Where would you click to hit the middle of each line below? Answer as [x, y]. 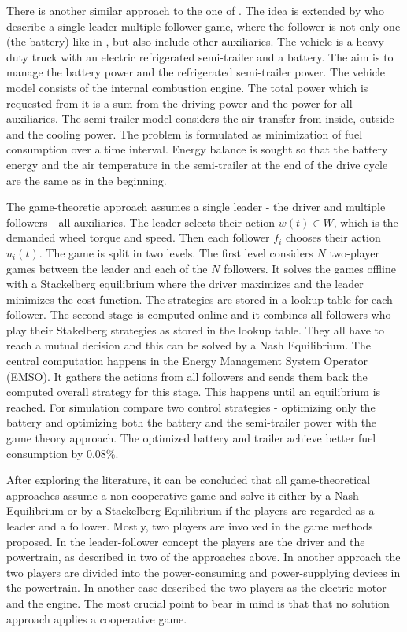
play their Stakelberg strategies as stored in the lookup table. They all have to [195, 329]
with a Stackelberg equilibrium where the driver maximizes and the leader [185, 284]
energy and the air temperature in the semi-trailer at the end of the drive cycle [197, 164]
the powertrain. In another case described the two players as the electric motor [196, 588]
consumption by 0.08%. [63, 453]
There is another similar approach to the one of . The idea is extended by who [195, 10]
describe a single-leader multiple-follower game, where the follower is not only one [203, 26]
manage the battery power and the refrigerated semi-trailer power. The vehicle [196, 72]
